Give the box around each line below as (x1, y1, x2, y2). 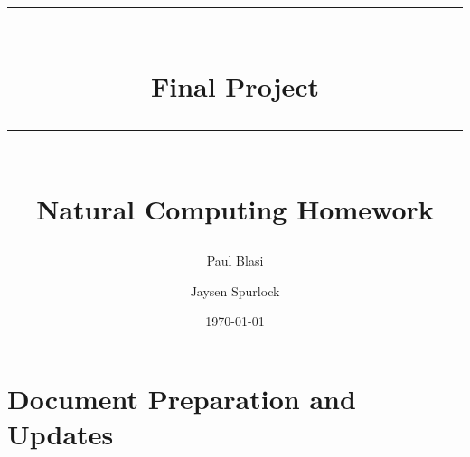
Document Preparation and (7, 379, 356, 416)
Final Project (150, 68, 320, 105)
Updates (7, 415, 114, 452)
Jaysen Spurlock (190, 281, 280, 300)
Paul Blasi (206, 250, 264, 269)
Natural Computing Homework (36, 190, 434, 227)
